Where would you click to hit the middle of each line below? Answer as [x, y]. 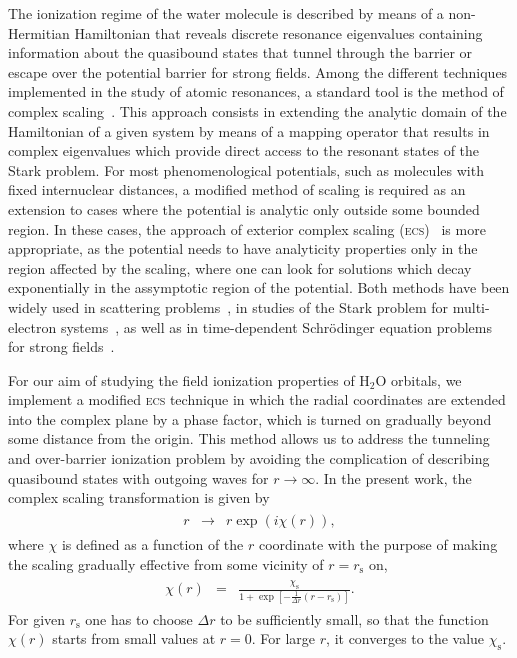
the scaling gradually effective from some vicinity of [166, 563]
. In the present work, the [393, 477]
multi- [471, 306]
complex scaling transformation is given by [139, 497]
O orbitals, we [418, 379]
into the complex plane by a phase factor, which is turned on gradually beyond [250, 418]
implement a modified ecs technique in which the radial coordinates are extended [257, 399]
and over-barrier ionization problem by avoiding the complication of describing [249, 458]
